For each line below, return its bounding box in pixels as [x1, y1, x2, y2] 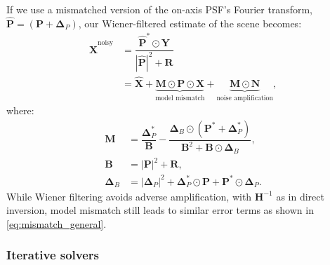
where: [6, 103, 34, 118]
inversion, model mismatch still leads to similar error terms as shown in [6, 203, 314, 217]
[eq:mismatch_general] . [6, 216, 107, 231]
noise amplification [216, 94, 273, 102]
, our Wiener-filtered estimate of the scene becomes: [78, 15, 302, 30]
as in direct [276, 189, 324, 203]
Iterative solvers [6, 246, 100, 264]
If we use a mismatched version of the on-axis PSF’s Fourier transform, [6, 2, 313, 16]
